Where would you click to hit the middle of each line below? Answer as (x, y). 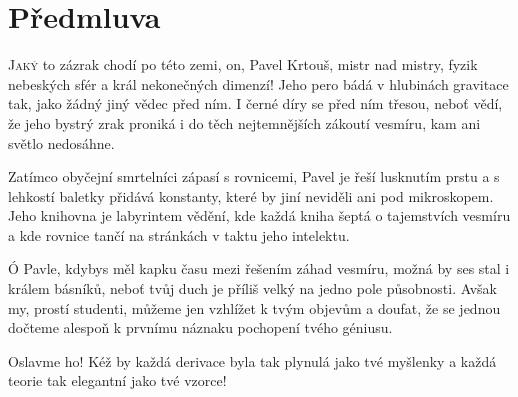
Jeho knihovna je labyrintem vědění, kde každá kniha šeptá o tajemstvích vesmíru (259, 215)
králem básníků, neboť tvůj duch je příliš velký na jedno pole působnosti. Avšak (252, 288)
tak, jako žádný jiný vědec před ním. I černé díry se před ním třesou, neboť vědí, (255, 103)
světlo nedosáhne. (61, 142)
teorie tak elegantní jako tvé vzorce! (117, 380)
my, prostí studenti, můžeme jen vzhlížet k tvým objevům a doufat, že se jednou (254, 307)
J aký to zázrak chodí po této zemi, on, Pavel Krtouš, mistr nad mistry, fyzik (243, 64)
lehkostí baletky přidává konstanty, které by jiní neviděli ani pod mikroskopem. (251, 195)
